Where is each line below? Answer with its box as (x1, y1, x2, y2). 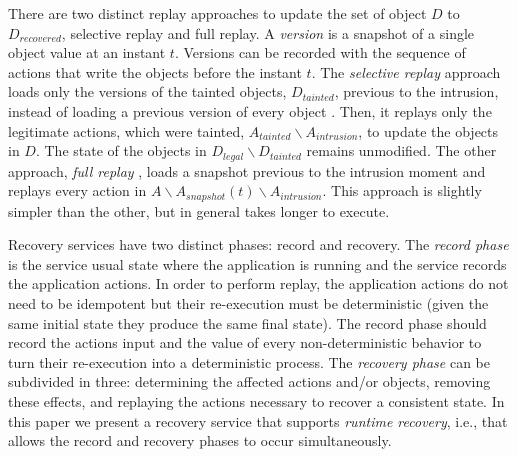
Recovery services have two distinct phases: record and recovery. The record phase (8, 234, 509, 255)
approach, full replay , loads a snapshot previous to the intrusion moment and (8, 160, 486, 181)
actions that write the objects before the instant (8, 61, 302, 82)
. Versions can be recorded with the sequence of (174, 42, 466, 63)
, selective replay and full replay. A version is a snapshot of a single (61, 22, 475, 43)
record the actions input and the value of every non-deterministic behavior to (8, 332, 482, 353)
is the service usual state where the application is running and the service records (8, 253, 507, 274)
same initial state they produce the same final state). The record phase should (8, 312, 487, 333)
